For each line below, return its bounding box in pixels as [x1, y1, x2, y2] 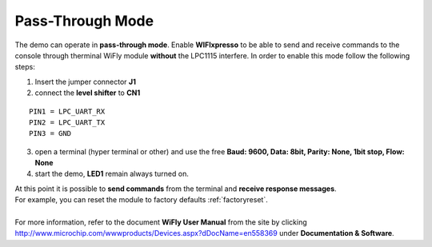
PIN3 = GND [29, 129, 72, 138]
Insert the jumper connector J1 [34, 77, 136, 86]
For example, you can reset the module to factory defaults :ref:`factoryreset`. [14, 195, 268, 205]
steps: [14, 62, 35, 72]
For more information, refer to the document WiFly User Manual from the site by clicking [14, 217, 307, 227]
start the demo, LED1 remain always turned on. [34, 169, 190, 179]
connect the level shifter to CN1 [34, 88, 141, 98]
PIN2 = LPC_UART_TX [29, 118, 106, 127]
